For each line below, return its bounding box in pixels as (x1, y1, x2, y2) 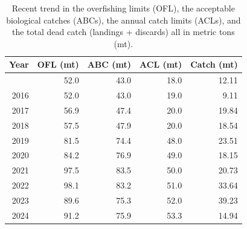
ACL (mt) (140, 58, 182, 71)
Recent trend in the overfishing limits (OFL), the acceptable (11, 2, 235, 14)
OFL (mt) (37, 58, 79, 71)
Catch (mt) (190, 58, 238, 71)
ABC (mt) (87, 58, 132, 71)
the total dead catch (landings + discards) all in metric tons (12, 25, 235, 38)
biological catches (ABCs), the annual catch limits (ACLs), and (6, 13, 241, 26)
